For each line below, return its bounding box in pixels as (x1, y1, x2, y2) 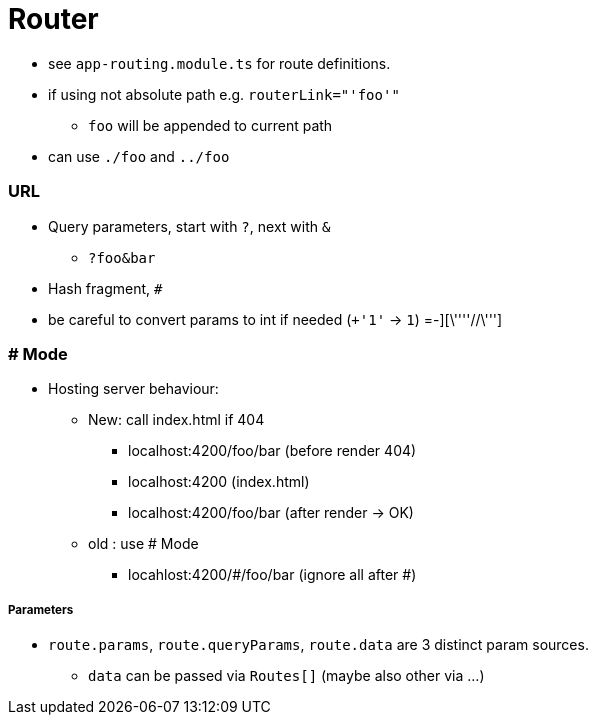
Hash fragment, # (48, 279, 163, 297)
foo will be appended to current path (88, 116, 333, 134)
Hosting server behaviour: (48, 380, 219, 398)
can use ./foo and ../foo (48, 147, 230, 165)
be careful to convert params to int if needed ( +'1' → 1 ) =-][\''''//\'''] (48, 310, 503, 328)
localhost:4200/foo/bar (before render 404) (128, 442, 417, 460)
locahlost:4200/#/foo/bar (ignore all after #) (128, 566, 417, 584)
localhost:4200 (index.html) (128, 473, 310, 491)
